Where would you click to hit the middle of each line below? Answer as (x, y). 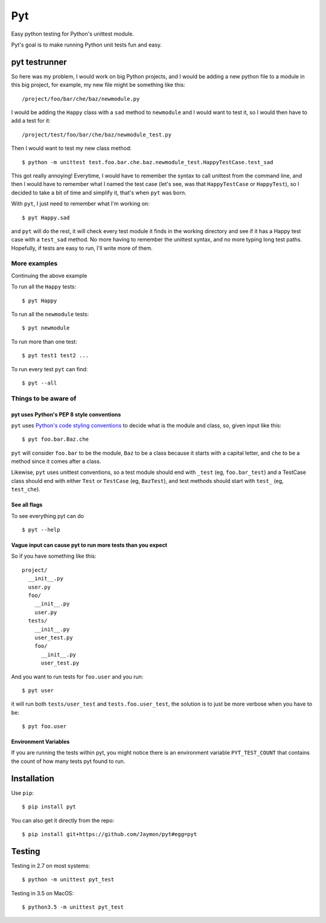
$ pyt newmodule (46, 328)
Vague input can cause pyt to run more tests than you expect (89, 545)
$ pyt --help (41, 530)
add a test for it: (31, 121)
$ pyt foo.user (44, 727)
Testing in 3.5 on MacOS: (43, 893)
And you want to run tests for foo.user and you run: (77, 677)
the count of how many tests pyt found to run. (68, 761)
